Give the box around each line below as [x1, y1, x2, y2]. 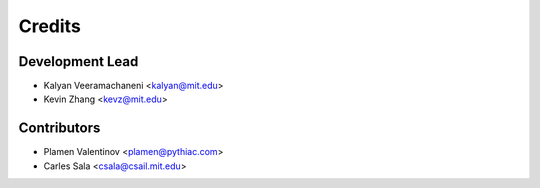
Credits [18, 15, 82, 37]
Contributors [18, 120, 101, 137]
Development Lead [18, 53, 139, 70]
